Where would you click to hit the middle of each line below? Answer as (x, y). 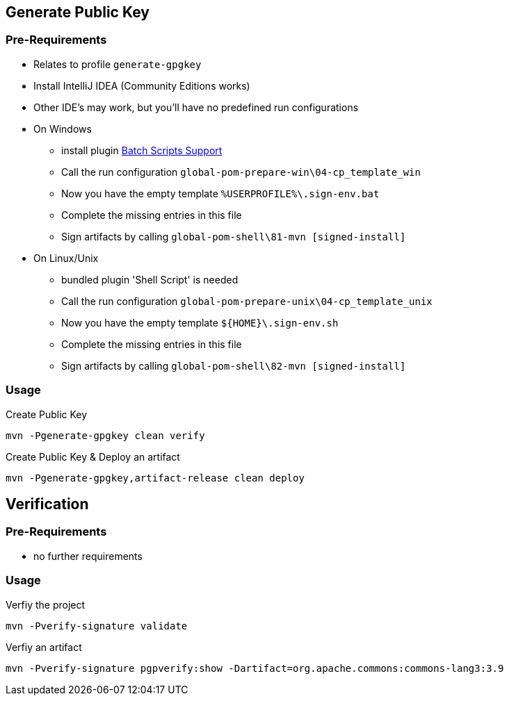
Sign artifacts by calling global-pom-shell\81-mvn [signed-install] (234, 236)
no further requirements (88, 556)
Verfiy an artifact (44, 647)
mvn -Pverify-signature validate (97, 626)
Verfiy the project (46, 604)
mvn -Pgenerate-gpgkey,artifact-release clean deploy (155, 478)
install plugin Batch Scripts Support (142, 150)
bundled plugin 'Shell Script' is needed (150, 279)
